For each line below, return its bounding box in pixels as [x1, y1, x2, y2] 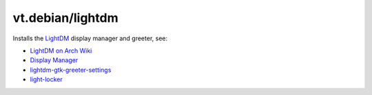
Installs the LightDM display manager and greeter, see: [12, 34, 168, 42]
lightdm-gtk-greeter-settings [30, 66, 112, 74]
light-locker [30, 75, 63, 83]
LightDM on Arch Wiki [30, 46, 92, 55]
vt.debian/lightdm [12, 10, 118, 25]
